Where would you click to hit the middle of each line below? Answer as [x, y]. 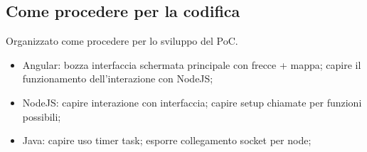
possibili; [42, 116]
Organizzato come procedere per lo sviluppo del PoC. [122, 41]
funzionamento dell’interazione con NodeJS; [118, 78]
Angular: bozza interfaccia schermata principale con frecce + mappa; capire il [192, 64]
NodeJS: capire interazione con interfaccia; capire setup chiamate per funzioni [192, 102]
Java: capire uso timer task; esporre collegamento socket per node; [167, 140]
